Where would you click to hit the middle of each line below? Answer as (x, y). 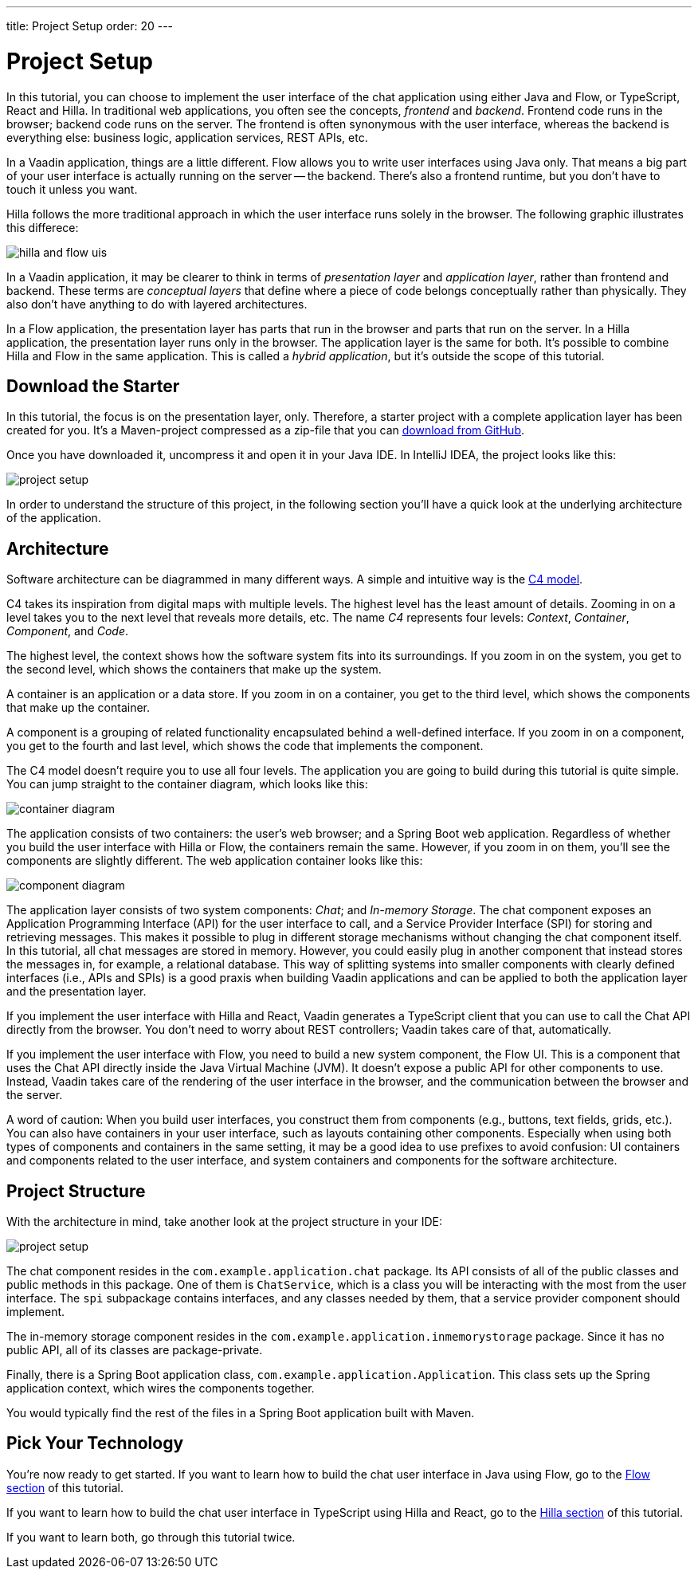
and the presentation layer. (76, 992)
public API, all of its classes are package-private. (135, 1350)
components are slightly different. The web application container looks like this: (215, 861)
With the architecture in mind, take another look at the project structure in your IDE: (225, 1222)
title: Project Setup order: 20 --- (90, 26)
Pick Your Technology (95, 1443)
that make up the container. (78, 708)
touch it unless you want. (72, 189)
